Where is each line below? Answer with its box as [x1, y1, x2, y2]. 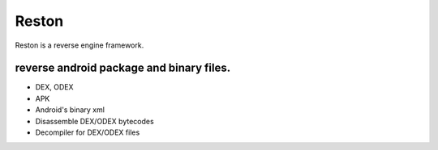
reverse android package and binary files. [15, 61, 231, 75]
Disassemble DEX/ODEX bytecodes [35, 116, 154, 126]
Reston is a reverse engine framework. [15, 40, 144, 50]
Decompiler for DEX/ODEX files [35, 127, 140, 137]
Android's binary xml [35, 105, 105, 115]
